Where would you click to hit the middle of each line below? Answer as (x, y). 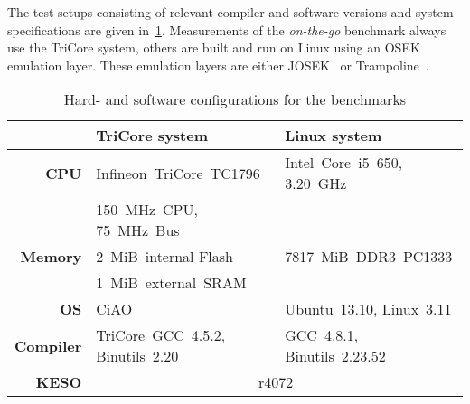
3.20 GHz (316, 183)
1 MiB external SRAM (171, 283)
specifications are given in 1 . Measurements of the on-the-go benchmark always (227, 29)
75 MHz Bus (138, 230)
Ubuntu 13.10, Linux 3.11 (368, 309)
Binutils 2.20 (137, 356)
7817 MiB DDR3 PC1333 (369, 257)
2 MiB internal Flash (164, 257)
